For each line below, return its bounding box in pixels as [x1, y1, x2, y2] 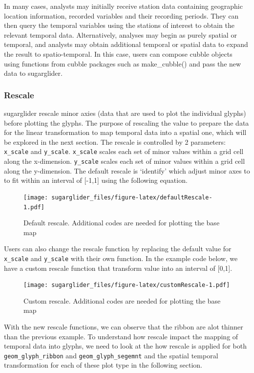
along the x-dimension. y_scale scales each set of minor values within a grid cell [4, 156, 245, 166]
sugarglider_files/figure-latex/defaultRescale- [51, 194, 212, 201]
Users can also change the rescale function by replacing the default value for [4, 243, 232, 254]
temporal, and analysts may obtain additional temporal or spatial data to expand [4, 39, 248, 49]
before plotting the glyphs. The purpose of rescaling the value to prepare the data [4, 117, 249, 128]
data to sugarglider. [4, 68, 63, 78]
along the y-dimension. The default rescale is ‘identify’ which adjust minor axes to [4, 165, 250, 176]
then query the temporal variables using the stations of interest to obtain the [4, 20, 234, 30]
